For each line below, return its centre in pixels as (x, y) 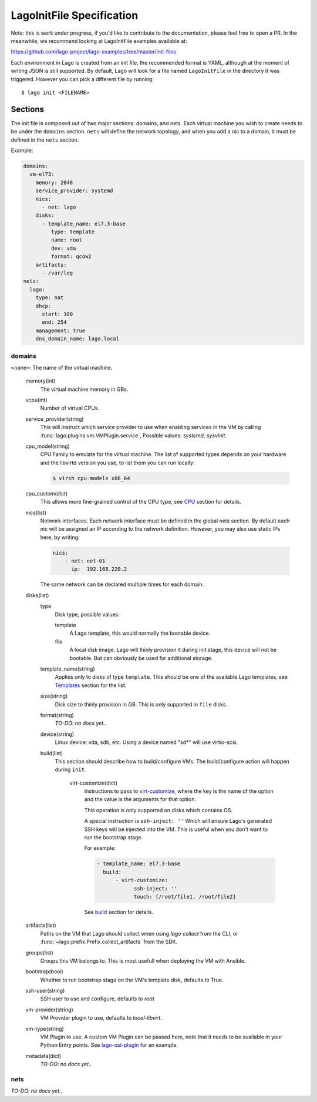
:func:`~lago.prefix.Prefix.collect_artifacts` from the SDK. (109, 942)
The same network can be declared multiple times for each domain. (122, 584)
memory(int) (41, 381)
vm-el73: (42, 174)
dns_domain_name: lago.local (77, 339)
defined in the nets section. (45, 140)
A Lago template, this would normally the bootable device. (140, 633)
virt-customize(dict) (93, 783)
